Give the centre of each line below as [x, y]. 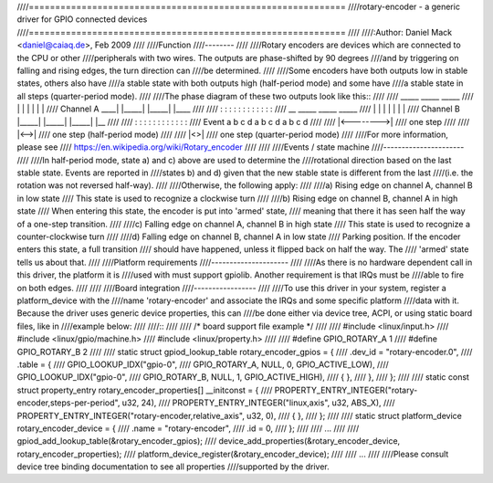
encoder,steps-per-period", [68, 403]
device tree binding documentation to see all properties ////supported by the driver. [173, 467]
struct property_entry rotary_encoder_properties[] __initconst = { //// [145, 390]
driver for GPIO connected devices [82, 19]
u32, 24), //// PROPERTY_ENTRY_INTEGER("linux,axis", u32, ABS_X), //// [259, 403]
